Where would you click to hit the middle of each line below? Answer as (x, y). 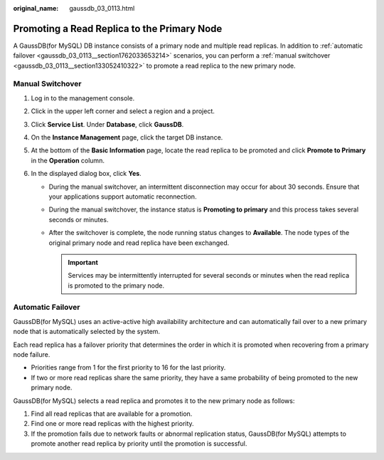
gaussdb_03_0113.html (102, 8)
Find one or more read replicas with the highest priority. (113, 424)
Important (83, 262)
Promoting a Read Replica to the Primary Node (118, 28)
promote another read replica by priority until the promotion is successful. (139, 444)
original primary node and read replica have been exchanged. (139, 243)
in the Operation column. (68, 160)
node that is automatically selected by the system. (86, 332)
